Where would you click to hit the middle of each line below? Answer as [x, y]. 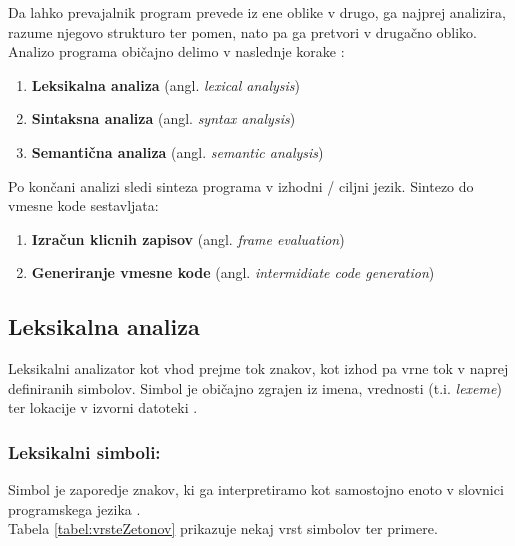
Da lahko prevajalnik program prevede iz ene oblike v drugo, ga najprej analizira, [257, 12]
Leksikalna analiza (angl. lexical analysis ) [166, 84]
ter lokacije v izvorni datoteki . [103, 407]
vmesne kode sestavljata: [83, 205]
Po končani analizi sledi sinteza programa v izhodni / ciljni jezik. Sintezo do [241, 185]
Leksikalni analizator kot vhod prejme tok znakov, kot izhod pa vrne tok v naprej [258, 368]
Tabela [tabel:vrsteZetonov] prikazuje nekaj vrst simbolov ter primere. [223, 528]
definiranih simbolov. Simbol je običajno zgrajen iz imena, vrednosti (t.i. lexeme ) [255, 387]
